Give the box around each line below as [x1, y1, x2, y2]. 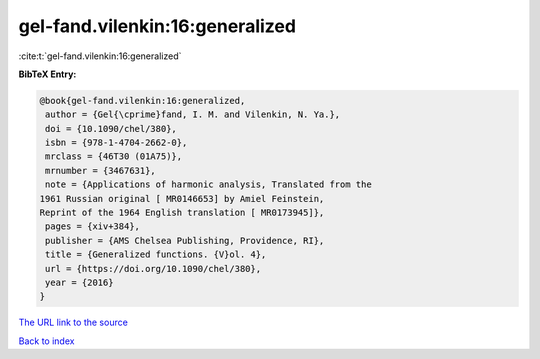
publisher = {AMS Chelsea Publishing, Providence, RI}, [45, 235, 325, 246]
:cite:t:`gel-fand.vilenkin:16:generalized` [18, 50, 182, 62]
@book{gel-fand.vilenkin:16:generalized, [39, 95, 246, 106]
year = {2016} [45, 277, 114, 288]
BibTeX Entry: [18, 68, 77, 80]
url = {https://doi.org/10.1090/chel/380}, [45, 263, 262, 274]
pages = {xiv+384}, [45, 221, 140, 232]
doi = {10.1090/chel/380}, [45, 123, 177, 134]
